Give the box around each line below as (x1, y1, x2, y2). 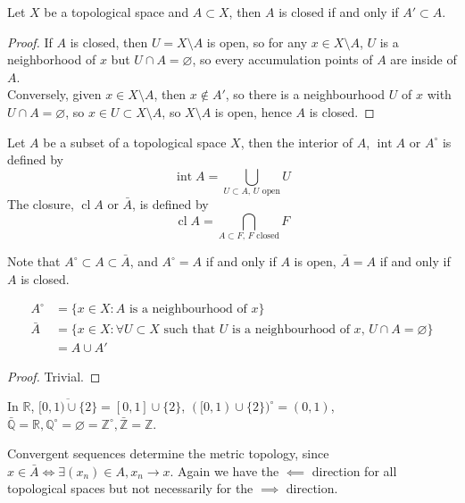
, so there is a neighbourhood (225, 85, 386, 104)
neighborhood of (7, 50, 96, 69)
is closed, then (70, 32, 148, 51)
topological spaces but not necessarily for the (7, 479, 253, 498)
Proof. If (7, 32, 53, 51)
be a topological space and (44, 3, 189, 21)
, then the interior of (240, 132, 353, 151)
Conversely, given (7, 85, 102, 104)
